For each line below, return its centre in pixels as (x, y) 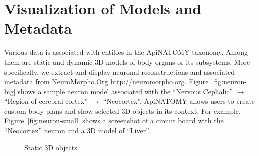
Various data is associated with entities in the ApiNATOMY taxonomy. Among (126, 52)
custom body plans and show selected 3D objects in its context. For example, (122, 111)
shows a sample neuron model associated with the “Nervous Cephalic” (125, 91)
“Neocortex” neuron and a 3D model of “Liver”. (77, 131)
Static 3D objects (51, 147)
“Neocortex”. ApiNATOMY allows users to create (179, 101)
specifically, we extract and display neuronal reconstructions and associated (120, 71)
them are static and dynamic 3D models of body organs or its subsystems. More (127, 61)
